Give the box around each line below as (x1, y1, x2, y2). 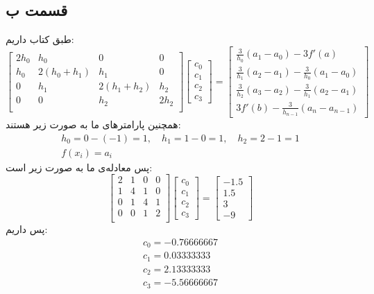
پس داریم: (6, 222, 48, 236)
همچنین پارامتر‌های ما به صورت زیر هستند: (6, 116, 181, 131)
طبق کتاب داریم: (6, 32, 74, 46)
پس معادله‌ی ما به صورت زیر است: (6, 159, 153, 174)
